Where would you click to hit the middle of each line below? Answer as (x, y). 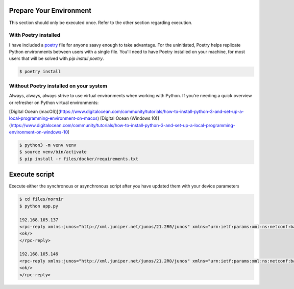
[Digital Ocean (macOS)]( (35, 111)
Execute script (32, 174)
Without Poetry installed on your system (58, 86)
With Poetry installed (35, 35)
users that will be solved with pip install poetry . (57, 58)
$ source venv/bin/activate (53, 152)
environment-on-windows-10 (38, 132)
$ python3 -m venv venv (48, 145)
